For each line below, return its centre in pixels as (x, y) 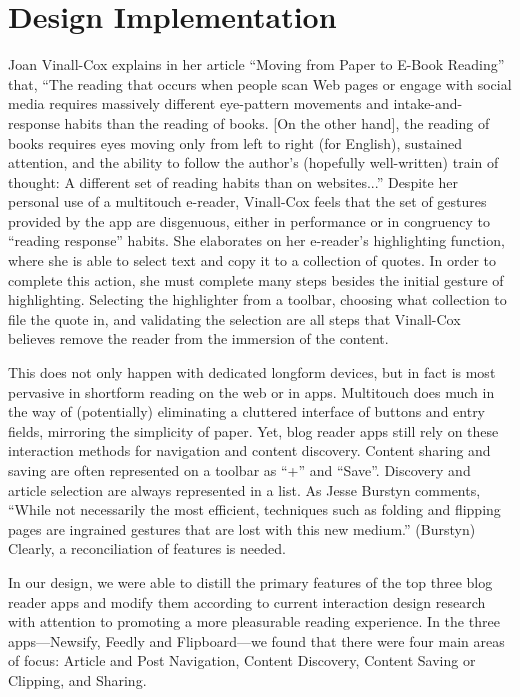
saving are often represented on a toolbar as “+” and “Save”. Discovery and (239, 470)
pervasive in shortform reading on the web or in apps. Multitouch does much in (251, 391)
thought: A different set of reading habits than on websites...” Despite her (233, 181)
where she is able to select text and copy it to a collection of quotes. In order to (252, 260)
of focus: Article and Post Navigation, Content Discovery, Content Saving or (242, 660)
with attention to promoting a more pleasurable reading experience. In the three (254, 621)
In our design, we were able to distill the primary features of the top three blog (250, 581)
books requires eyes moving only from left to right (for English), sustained (235, 142)
